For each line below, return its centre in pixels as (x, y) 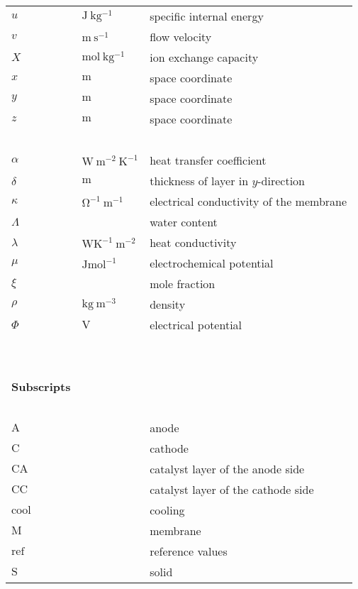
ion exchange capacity (204, 57)
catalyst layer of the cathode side (232, 489)
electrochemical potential (212, 263)
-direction (281, 181)
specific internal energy (207, 16)
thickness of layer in (199, 181)
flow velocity (181, 37)
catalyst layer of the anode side (227, 469)
